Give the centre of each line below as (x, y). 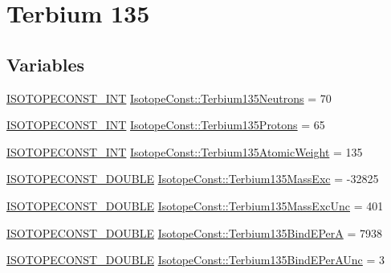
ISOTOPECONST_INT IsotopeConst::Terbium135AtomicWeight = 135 (185, 151)
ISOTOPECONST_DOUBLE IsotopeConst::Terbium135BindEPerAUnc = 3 (196, 260)
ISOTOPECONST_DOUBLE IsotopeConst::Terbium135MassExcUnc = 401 (195, 205)
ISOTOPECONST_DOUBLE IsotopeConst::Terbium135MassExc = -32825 (193, 179)
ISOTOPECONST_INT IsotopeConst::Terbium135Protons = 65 (166, 125)
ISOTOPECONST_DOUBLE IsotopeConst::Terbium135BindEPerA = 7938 (194, 232)
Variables (46, 64)
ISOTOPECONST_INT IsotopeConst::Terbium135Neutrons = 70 (169, 98)
